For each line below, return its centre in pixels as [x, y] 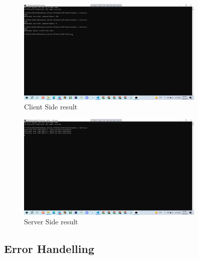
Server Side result [51, 222]
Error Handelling [49, 249]
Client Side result [51, 107]
